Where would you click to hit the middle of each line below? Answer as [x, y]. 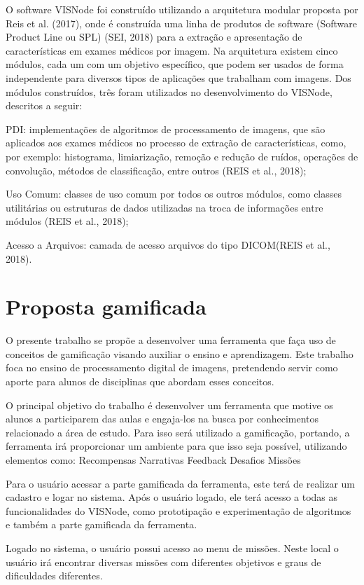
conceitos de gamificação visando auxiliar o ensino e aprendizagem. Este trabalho [180, 353]
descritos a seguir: [44, 105]
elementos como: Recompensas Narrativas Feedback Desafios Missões [153, 459]
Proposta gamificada [106, 307]
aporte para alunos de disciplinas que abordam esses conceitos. [140, 381]
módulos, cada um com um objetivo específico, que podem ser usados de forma [175, 64]
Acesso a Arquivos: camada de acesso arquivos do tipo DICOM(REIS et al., [168, 244]
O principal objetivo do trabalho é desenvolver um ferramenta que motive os [169, 405]
